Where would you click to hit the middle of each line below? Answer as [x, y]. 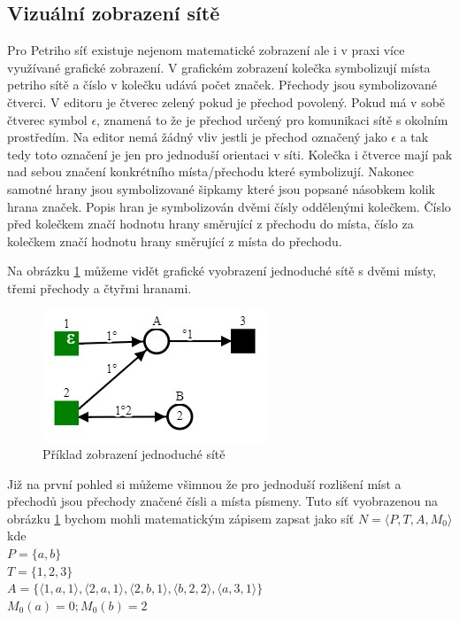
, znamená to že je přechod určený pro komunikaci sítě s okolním [272, 119]
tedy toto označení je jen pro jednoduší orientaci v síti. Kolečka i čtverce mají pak [230, 154]
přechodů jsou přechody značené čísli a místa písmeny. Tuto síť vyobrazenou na [223, 501]
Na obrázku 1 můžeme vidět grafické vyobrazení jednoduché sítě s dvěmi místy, [222, 271]
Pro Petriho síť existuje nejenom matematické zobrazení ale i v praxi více [206, 50]
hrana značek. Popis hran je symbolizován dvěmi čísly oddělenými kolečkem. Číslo [229, 206]
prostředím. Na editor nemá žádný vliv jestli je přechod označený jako [197, 137]
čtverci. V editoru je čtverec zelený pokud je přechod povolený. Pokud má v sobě [226, 101]
